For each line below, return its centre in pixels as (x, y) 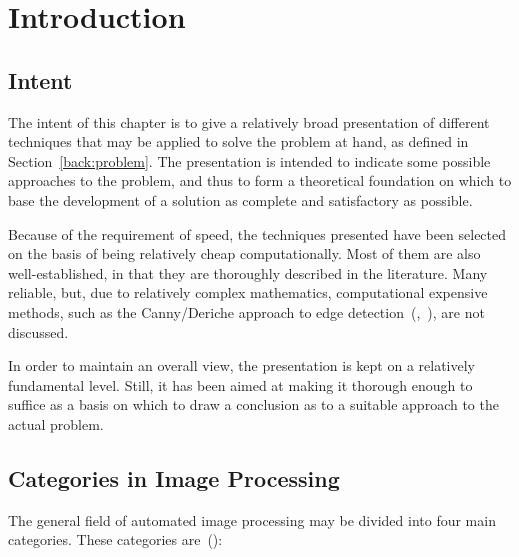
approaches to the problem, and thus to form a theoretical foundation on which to (260, 180)
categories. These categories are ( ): (115, 539)
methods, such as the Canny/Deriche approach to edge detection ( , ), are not (246, 311)
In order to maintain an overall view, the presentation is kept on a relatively (242, 365)
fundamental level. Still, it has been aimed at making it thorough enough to (240, 384)
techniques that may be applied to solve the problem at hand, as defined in (238, 141)
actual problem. (56, 423)
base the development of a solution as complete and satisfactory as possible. (240, 199)
